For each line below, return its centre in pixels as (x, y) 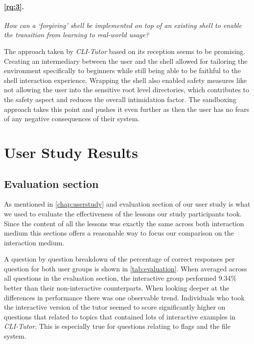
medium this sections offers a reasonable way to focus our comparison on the (119, 233)
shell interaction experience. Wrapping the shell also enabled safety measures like (126, 80)
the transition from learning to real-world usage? (77, 35)
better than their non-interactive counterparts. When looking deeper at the (117, 288)
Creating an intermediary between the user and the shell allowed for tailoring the (126, 61)
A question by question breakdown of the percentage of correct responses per (119, 259)
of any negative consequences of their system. (72, 119)
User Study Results (71, 152)
